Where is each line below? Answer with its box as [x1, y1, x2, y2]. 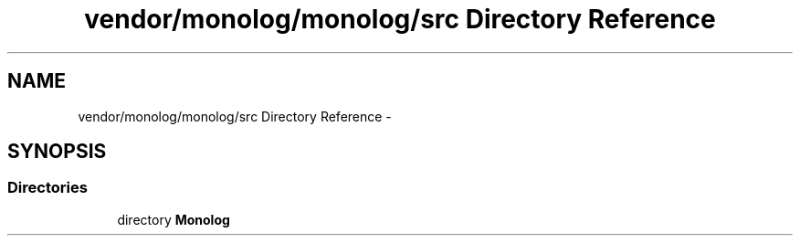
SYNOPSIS [7, 140, 107, 164]
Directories [7, 178, 88, 197]
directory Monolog [117, 211, 230, 227]
